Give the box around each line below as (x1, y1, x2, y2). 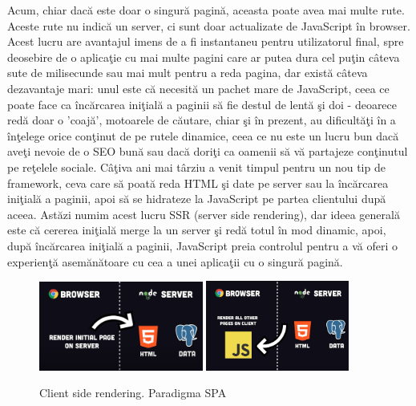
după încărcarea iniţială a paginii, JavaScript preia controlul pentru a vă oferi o (7, 237, 398, 254)
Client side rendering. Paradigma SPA (39, 384, 227, 401)
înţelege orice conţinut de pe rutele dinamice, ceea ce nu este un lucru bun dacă (7, 127, 399, 144)
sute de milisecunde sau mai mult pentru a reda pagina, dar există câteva (7, 64, 368, 81)
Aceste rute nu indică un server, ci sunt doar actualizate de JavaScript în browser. (7, 17, 410, 34)
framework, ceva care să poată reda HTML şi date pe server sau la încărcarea (7, 174, 389, 191)
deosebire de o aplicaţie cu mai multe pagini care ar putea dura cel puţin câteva (7, 48, 400, 65)
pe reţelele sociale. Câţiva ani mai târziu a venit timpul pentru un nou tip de (7, 158, 386, 175)
